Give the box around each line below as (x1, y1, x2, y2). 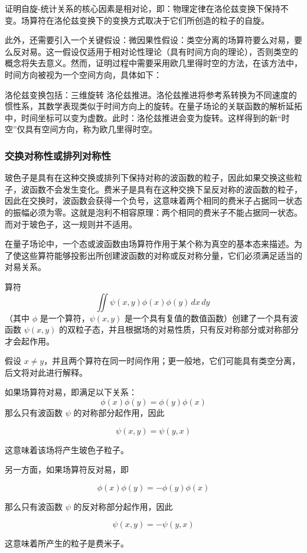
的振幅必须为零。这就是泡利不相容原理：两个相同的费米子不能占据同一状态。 (5, 206, 302, 218)
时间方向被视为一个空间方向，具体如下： (5, 68, 162, 80)
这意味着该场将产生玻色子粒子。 (5, 443, 129, 456)
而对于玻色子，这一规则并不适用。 (5, 217, 137, 230)
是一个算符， (40, 311, 90, 324)
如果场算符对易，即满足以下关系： (5, 386, 137, 398)
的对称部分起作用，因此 (73, 406, 165, 419)
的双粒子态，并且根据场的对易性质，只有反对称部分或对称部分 (59, 323, 299, 336)
